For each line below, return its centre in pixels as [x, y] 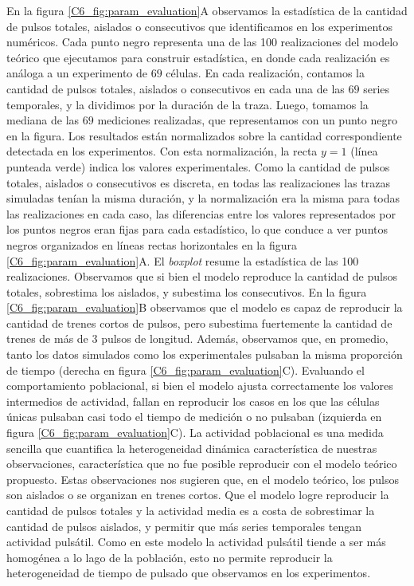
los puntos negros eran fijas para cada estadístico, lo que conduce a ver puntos [197, 229]
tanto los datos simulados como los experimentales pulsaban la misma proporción [205, 354]
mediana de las [43, 120]
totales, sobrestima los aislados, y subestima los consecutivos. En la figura [187, 291]
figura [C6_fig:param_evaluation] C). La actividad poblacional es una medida [195, 433]
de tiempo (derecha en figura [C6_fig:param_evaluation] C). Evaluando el [186, 370]
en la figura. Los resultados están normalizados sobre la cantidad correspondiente [204, 135]
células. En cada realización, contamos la [265, 73]
